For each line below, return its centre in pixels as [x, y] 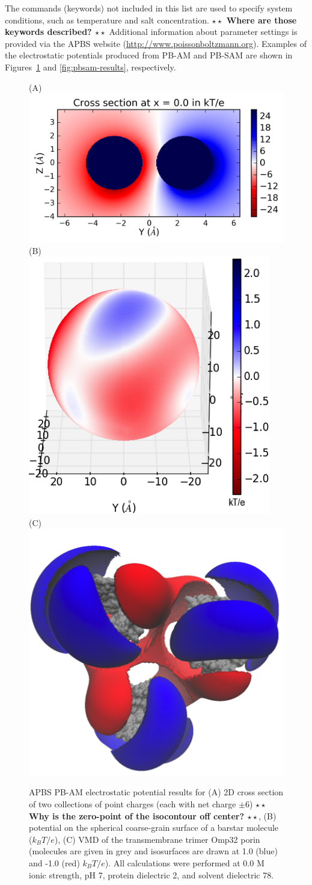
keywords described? [48, 32]
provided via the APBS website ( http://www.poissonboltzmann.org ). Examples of [156, 43]
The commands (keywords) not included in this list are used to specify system [149, 8]
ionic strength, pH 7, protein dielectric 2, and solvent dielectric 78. [151, 874]
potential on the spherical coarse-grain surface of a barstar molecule [154, 828]
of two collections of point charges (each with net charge [133, 803]
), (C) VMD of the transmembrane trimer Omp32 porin [157, 839]
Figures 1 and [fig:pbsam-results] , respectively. [90, 67]
